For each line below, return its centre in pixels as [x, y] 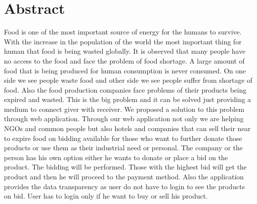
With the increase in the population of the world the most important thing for [123, 41]
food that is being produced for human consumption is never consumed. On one [125, 70]
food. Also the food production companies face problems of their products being [125, 89]
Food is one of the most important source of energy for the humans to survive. [123, 32]
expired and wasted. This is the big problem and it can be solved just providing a [128, 99]
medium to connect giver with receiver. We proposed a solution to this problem [124, 109]
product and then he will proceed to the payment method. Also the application [124, 177]
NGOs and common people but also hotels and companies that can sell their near [128, 128]
